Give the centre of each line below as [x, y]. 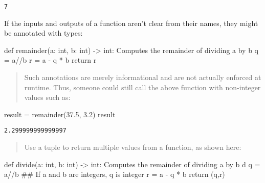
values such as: [47, 97]
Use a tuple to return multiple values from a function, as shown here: [133, 147]
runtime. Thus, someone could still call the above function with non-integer [142, 87]
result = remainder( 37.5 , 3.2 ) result [60, 114]
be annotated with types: [43, 33]
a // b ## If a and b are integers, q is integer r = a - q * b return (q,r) [115, 174]
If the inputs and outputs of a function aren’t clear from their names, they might [131, 23]
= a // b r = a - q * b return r [50, 60]
